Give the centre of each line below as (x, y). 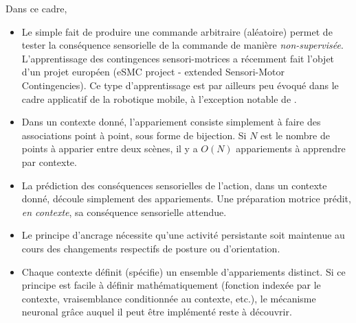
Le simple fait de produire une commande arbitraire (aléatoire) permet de (177, 31)
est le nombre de (295, 135)
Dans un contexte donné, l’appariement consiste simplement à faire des (171, 122)
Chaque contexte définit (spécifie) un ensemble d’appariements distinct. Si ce (183, 271)
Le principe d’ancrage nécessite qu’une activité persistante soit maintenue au (183, 235)
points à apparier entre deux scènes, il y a (110, 148)
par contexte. (49, 161)
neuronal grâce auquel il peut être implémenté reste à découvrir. (157, 312)
